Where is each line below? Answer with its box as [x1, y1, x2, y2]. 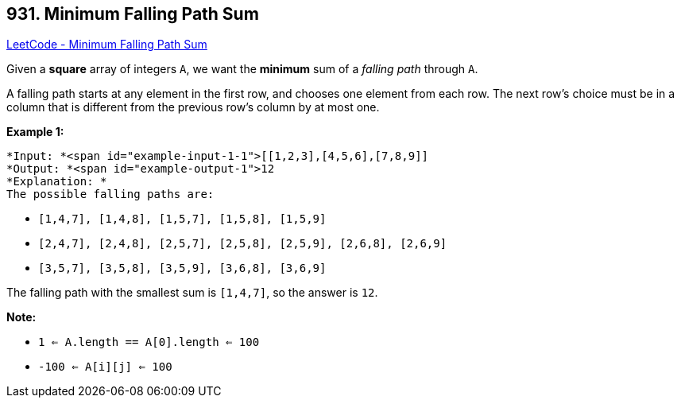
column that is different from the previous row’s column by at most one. [6, 100, 380, 115]
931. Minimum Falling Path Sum [6, 4, 259, 24]
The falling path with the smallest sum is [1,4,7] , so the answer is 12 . [6, 286, 378, 300]
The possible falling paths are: [6, 188, 215, 201]
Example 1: [6, 125, 64, 139]
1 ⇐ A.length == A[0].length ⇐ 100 [38, 336, 260, 349]
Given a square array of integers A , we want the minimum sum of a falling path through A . [6, 62, 478, 76]
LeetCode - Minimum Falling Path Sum [6, 37, 207, 52]
